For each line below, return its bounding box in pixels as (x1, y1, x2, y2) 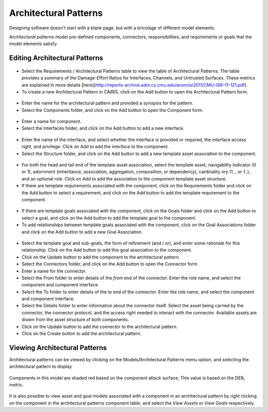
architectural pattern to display (9, 363, 72, 370)
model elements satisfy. (9, 41, 58, 47)
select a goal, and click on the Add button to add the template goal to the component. (21, 215, 197, 221)
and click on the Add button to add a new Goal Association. (21, 229, 143, 235)
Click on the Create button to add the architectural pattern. (21, 330, 141, 336)
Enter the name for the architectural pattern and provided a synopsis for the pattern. (21, 100, 194, 106)
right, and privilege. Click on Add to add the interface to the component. (21, 144, 169, 150)
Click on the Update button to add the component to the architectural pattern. (21, 254, 180, 260)
